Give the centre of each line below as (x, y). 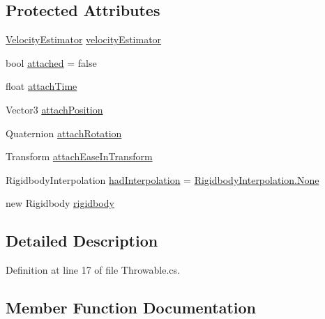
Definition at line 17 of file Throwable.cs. (93, 270)
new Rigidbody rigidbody (60, 203)
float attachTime (41, 86)
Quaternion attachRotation (64, 133)
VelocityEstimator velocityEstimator (84, 39)
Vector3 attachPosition (54, 109)
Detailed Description (82, 241)
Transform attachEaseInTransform (79, 156)
